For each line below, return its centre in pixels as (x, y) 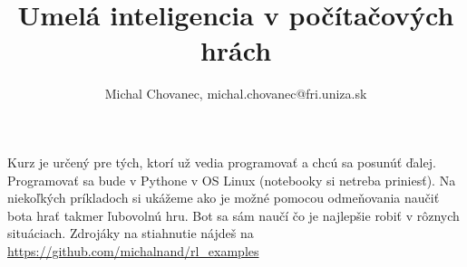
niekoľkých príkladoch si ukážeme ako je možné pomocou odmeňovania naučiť (224, 198)
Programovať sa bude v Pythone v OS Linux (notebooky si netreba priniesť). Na (232, 180)
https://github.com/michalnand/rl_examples (133, 250)
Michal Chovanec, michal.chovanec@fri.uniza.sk (236, 94)
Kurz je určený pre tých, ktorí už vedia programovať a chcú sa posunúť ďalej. (222, 162)
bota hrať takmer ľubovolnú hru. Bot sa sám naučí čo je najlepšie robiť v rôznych (233, 215)
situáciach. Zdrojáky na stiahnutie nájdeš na (131, 233)
